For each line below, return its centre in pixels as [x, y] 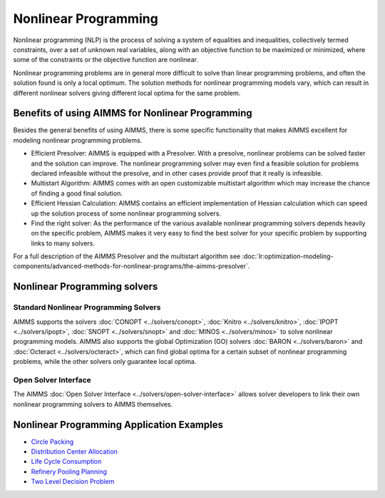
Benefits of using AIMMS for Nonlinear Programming [133, 113]
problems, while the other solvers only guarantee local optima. [105, 362]
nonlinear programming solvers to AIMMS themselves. [93, 404]
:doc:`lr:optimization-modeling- [288, 256]
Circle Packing [52, 442]
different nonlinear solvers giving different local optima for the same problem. [127, 93]
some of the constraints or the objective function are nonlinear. [106, 60]
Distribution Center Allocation [74, 452]
